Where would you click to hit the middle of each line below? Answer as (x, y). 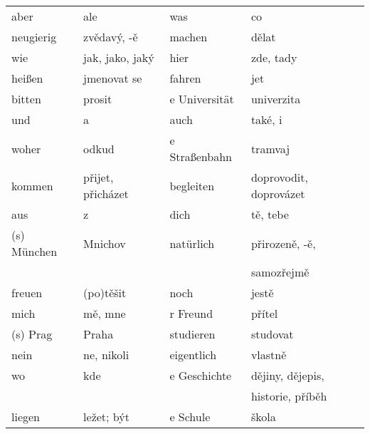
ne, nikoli (106, 355)
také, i (266, 119)
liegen (26, 417)
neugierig (34, 37)
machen (189, 37)
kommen (32, 185)
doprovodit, (279, 177)
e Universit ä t (202, 99)
